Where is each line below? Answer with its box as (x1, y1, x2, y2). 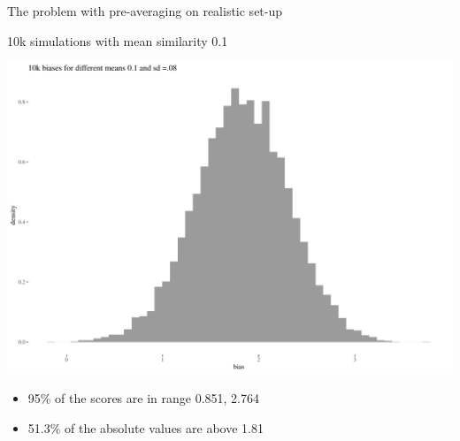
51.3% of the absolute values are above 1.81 (27, 418, 264, 437)
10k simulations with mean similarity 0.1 (7, 31, 228, 49)
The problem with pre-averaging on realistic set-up (7, 2, 283, 19)
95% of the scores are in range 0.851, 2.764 (27, 389, 259, 407)
